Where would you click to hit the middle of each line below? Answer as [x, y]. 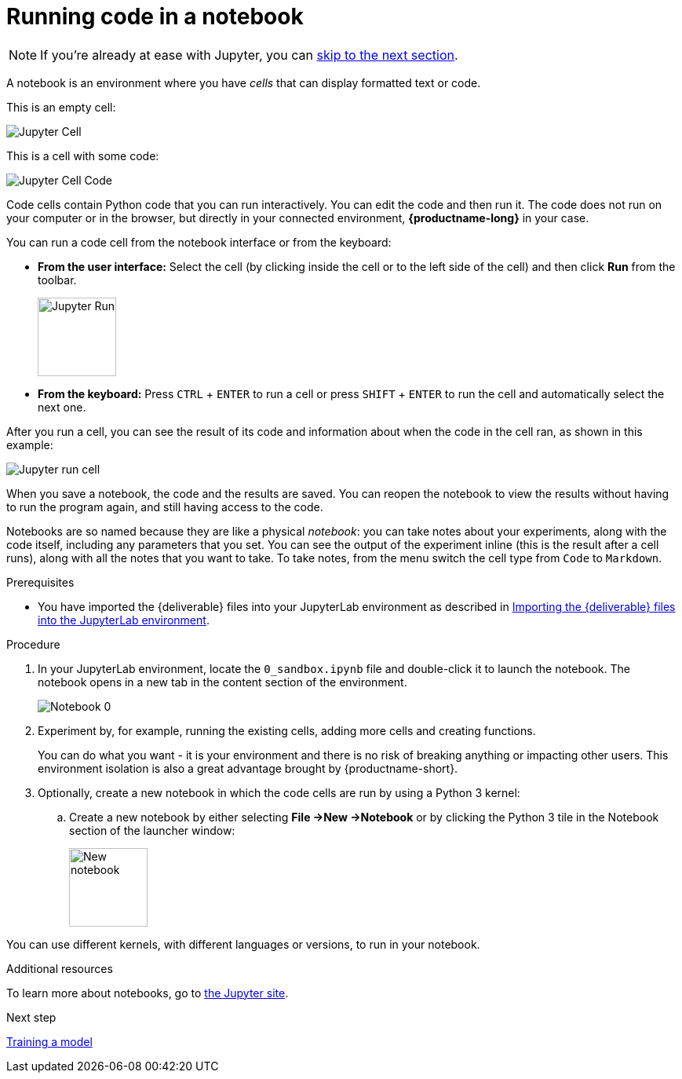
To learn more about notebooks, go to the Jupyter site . [148, 993]
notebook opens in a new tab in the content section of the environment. [222, 682]
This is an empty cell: [61, 107]
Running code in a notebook [155, 16]
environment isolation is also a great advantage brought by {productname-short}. [248, 768]
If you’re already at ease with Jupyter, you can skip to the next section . [249, 55]
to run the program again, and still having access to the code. [165, 507]
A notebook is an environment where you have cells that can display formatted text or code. [244, 82]
